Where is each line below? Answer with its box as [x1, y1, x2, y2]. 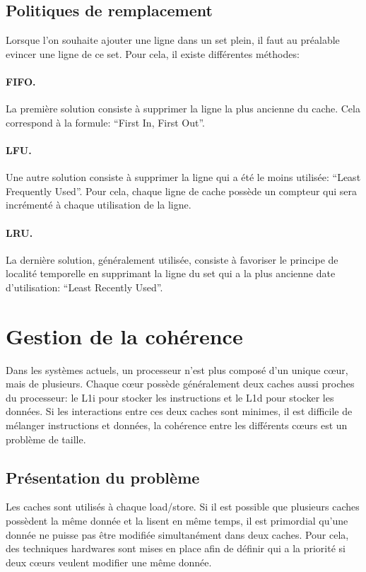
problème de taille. [6, 431, 86, 446]
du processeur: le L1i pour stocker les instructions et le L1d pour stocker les [6, 390, 334, 404]
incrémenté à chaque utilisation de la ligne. [6, 197, 191, 212]
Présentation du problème [6, 466, 200, 488]
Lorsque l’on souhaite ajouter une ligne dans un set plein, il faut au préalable [6, 33, 340, 47]
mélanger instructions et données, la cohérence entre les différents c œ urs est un [6, 418, 348, 433]
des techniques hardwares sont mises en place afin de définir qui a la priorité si [6, 541, 346, 556]
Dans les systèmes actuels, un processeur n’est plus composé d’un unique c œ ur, [6, 362, 348, 377]
